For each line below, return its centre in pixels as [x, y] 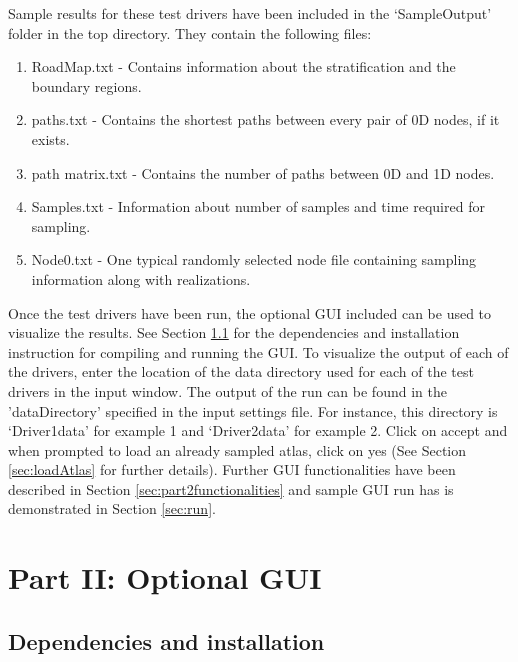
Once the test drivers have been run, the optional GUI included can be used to [250, 312]
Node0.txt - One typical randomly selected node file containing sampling [254, 259]
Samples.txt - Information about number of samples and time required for [258, 206]
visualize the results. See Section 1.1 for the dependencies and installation [234, 332]
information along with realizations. [141, 278]
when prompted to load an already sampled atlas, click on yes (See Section [237, 449]
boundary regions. [86, 85]
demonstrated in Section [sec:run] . [112, 508]
